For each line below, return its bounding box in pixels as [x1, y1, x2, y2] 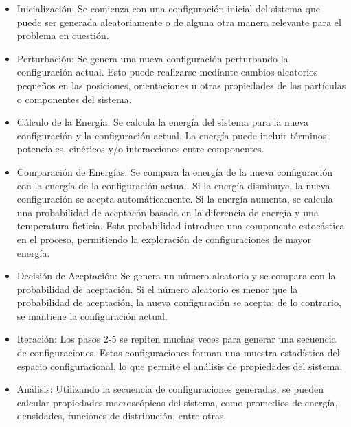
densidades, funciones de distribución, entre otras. [16, 408, 227, 423]
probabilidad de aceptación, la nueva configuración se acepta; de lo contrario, [16, 295, 341, 310]
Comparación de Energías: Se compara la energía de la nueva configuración [16, 164, 333, 178]
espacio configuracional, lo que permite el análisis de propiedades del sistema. [16, 358, 343, 373]
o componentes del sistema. [16, 91, 132, 106]
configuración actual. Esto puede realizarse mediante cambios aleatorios [16, 65, 318, 79]
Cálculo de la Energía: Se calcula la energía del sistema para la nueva [16, 115, 309, 129]
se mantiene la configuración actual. [16, 308, 168, 323]
